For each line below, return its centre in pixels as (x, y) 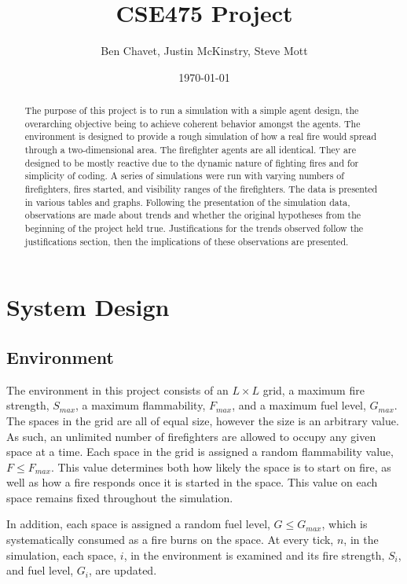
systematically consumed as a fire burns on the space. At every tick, (170, 540)
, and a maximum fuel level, (299, 405)
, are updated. (123, 570)
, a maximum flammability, (141, 405)
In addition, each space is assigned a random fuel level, (138, 524)
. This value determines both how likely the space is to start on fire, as (221, 466)
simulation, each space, (62, 555)
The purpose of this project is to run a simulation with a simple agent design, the (192, 110)
